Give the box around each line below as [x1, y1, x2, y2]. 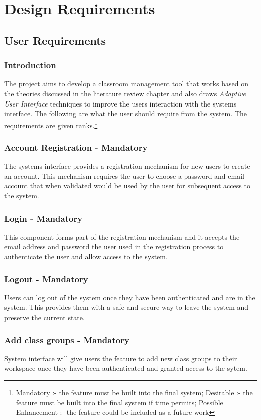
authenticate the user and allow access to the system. [4, 251, 168, 261]
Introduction [4, 59, 56, 71]
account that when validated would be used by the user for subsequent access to [4, 180, 250, 191]
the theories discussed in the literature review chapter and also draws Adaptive [4, 88, 246, 98]
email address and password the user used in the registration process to [4, 241, 224, 252]
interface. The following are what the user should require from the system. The [4, 108, 247, 119]
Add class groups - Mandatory [4, 333, 129, 346]
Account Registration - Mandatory [4, 141, 148, 153]
